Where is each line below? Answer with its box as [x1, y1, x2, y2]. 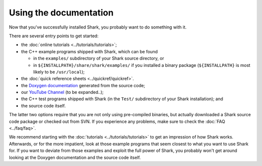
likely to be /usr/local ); [33, 69, 85, 75]
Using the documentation [9, 7, 114, 18]
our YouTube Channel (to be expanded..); [21, 90, 104, 95]
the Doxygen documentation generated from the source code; [21, 82, 146, 88]
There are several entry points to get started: [9, 33, 99, 39]
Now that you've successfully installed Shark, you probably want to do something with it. [9, 24, 187, 30]
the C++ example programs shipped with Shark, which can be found [21, 48, 158, 54]
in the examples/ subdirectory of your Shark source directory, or [33, 56, 164, 61]
